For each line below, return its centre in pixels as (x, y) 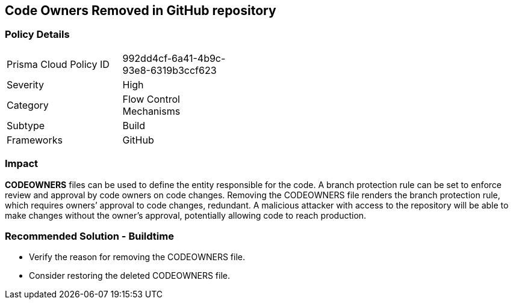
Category (28, 105)
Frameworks (35, 140)
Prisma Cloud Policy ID (58, 64)
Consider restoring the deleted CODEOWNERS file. (129, 276)
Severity (25, 84)
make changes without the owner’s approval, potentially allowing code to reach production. (186, 215)
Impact (22, 164)
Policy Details (37, 35)
